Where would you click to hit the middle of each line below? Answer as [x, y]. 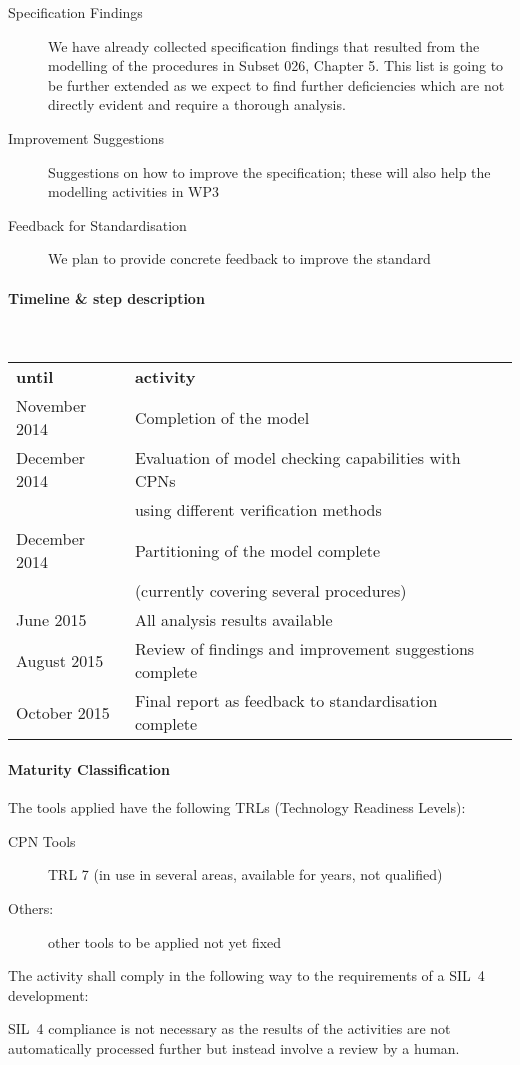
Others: [31, 907]
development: [48, 994]
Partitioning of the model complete [257, 550]
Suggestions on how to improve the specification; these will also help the [269, 171]
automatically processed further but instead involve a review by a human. [234, 1047]
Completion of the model [222, 417]
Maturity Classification [89, 768]
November [51, 406]
